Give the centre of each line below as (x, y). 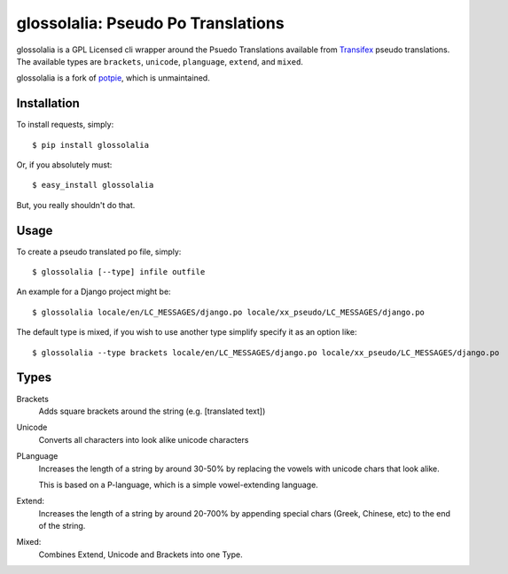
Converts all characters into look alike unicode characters (144, 439)
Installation (48, 103)
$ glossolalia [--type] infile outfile (119, 272)
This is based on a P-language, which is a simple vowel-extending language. (178, 485)
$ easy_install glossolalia (93, 185)
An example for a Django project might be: (94, 291)
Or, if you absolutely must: (64, 165)
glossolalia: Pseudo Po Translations (150, 23)
